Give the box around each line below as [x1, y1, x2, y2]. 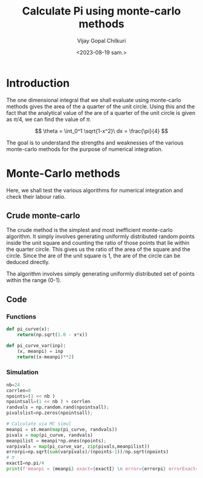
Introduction [6, 76, 70, 90]
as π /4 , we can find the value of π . [6, 115, 92, 123]
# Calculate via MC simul [6, 421, 71, 427]
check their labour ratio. [6, 193, 66, 200]
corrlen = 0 [6, 387, 31, 393]
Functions [6, 312, 36, 321]
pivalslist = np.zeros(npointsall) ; [6, 410, 94, 416]
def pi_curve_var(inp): [6, 343, 66, 349]
